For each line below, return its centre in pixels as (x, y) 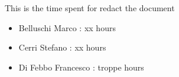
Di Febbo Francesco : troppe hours (81, 67)
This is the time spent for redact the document (90, 8)
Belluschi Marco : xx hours (67, 27)
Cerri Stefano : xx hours (62, 47)
